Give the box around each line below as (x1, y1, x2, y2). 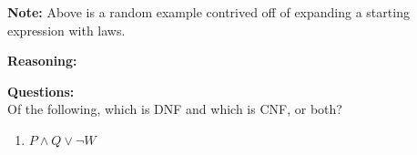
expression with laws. (7, 20, 126, 39)
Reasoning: (7, 51, 77, 70)
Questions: (7, 81, 75, 100)
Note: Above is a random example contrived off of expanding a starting (7, 3, 410, 21)
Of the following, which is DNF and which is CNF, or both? (7, 99, 342, 119)
